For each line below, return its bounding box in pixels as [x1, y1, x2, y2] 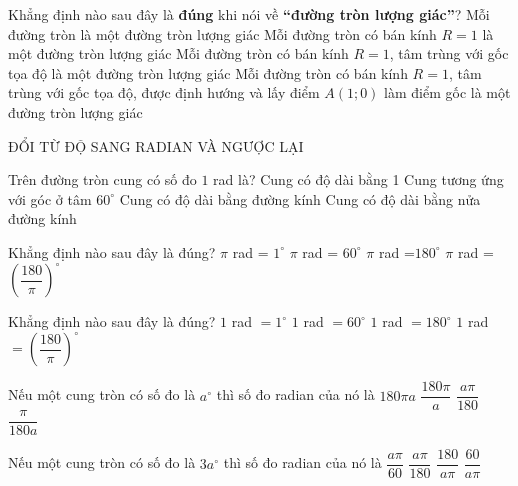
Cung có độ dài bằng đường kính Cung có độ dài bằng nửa [119, 188, 481, 209]
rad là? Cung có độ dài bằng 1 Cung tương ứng [213, 169, 504, 190]
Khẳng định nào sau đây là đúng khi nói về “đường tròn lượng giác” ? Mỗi [8, 4, 490, 24]
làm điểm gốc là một [384, 82, 511, 103]
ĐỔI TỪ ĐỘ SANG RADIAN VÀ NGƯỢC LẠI [8, 135, 304, 156]
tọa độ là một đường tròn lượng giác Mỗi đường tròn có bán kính [8, 62, 408, 83]
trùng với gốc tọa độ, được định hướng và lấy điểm [8, 82, 320, 103]
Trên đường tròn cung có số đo [8, 169, 197, 190]
